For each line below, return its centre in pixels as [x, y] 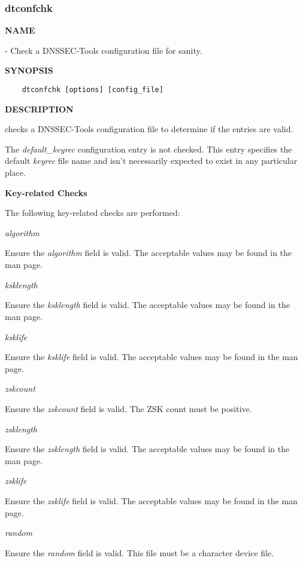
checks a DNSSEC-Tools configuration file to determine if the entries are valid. [149, 129]
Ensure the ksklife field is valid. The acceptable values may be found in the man [151, 357]
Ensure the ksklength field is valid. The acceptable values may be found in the [147, 305]
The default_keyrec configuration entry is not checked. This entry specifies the [149, 149]
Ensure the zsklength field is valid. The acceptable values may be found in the [147, 449]
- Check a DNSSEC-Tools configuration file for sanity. [104, 50]
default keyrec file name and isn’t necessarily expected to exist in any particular [151, 161]
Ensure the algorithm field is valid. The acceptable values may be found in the [149, 253]
